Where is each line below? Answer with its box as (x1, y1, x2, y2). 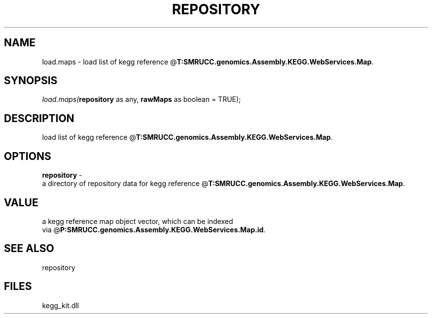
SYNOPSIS (4, 74, 58, 87)
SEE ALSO (4, 242, 54, 255)
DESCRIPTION (4, 112, 74, 125)
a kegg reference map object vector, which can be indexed (42, 217, 233, 225)
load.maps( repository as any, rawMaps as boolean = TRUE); (42, 95, 241, 104)
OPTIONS (4, 150, 51, 162)
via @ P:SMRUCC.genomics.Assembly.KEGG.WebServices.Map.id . (42, 225, 266, 234)
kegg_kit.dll (42, 301, 79, 310)
